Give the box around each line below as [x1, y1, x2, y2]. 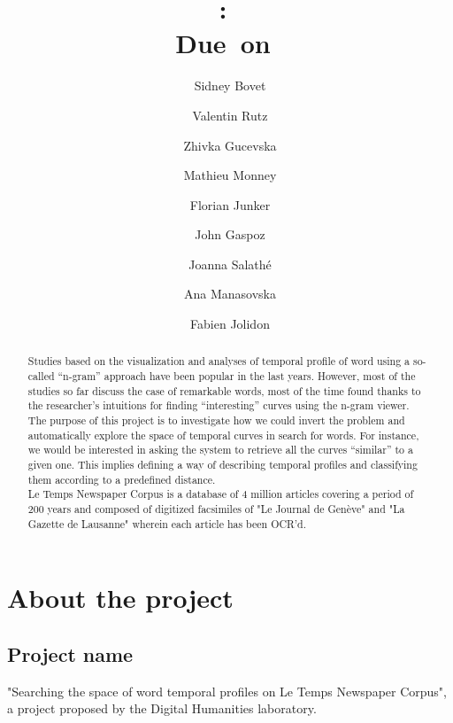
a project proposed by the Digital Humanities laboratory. [7, 699, 317, 718]
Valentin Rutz [192, 105, 268, 124]
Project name [7, 640, 134, 667]
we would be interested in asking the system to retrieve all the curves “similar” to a [27, 442, 413, 457]
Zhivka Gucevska [183, 136, 277, 154]
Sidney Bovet [194, 76, 266, 95]
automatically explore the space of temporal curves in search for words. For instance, [27, 427, 419, 442]
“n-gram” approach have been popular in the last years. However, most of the [58, 369, 416, 384]
